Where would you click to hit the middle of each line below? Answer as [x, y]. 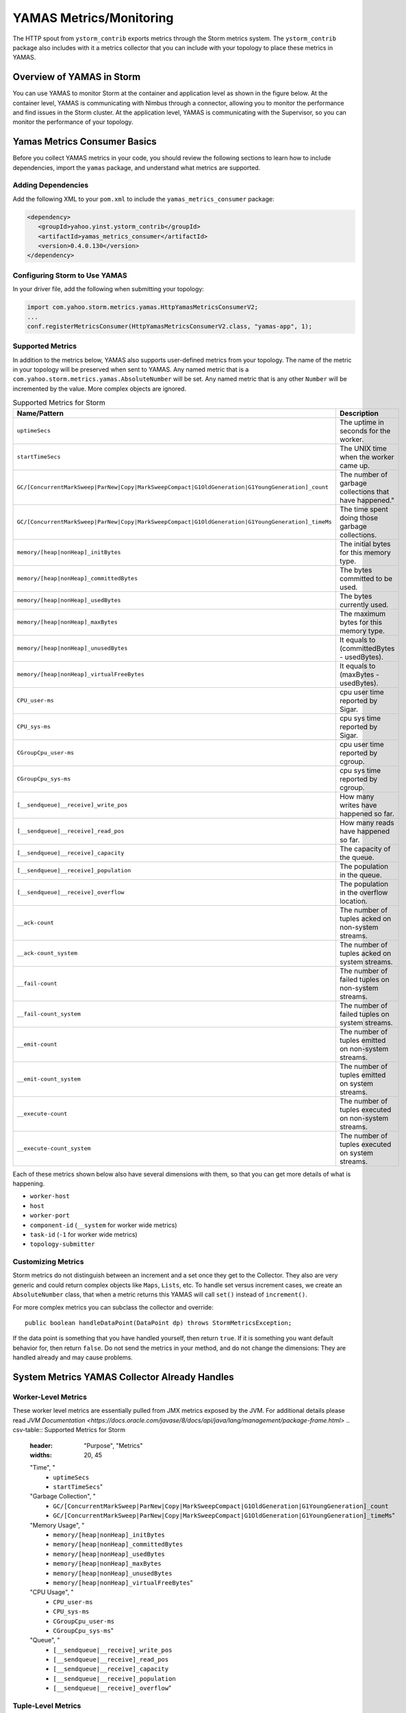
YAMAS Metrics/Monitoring [93, 18]
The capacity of [365, 848]
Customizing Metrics [48, 1262]
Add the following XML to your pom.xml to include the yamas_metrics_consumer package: [143, 199]
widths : [41, 1455]
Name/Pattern [40, 413]
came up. [354, 465]
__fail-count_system [49, 1014]
